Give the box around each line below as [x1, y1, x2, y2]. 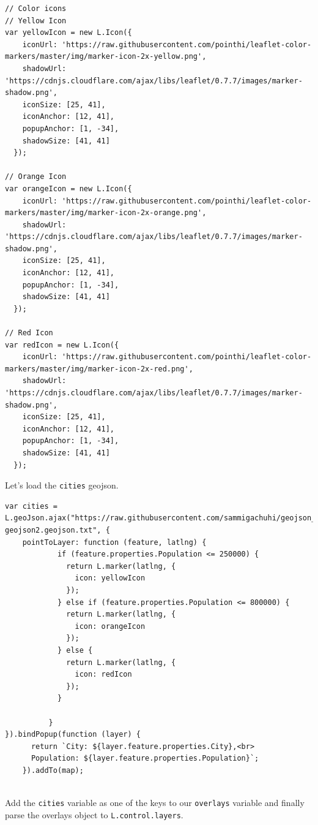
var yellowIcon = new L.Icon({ [5, 28, 132, 37]
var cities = [5, 501, 57, 511]
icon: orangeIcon [75, 622, 146, 631]
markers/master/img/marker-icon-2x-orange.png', [5, 208, 207, 218]
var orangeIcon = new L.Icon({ [5, 184, 132, 193]
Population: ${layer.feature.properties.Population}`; [31, 754, 259, 763]
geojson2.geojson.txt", [5, 526, 102, 534]
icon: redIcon [75, 670, 132, 679]
